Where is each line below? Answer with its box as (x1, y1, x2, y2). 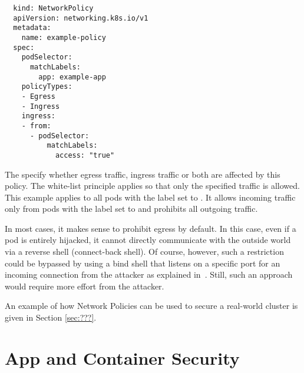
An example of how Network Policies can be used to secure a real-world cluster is (5, 299, 298, 312)
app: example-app (38, 72, 106, 81)
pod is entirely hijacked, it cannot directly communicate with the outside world (5, 234, 291, 246)
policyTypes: (21, 82, 72, 91)
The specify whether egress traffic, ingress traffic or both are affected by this (5, 168, 280, 180)
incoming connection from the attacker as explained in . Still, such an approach (5, 268, 293, 281)
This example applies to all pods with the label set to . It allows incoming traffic (5, 191, 296, 203)
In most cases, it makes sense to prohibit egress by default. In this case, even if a (5, 222, 296, 234)
